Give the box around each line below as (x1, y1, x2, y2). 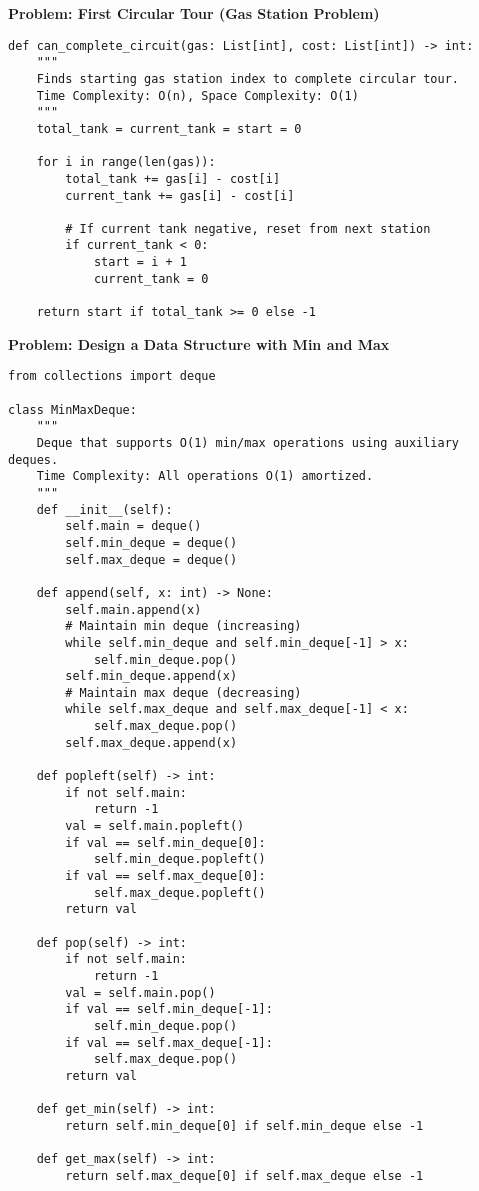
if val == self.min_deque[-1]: (65, 1002, 273, 1017)
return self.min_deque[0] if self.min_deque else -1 (65, 1118, 424, 1133)
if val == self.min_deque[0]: (65, 835, 266, 850)
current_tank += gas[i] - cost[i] (65, 188, 295, 203)
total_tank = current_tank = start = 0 (36, 121, 302, 136)
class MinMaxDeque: (8, 402, 137, 417)
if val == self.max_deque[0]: (65, 869, 266, 884)
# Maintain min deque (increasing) (65, 619, 302, 634)
